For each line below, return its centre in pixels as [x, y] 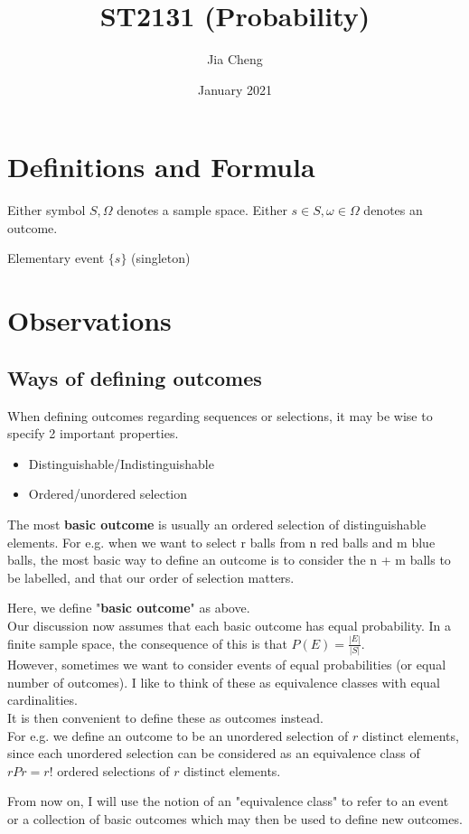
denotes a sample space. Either [202, 210]
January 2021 [235, 89]
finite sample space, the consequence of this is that [147, 643]
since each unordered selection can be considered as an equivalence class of [214, 753]
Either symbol [47, 210]
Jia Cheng [235, 59]
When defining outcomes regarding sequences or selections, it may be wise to [220, 415]
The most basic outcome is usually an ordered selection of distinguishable [217, 524]
